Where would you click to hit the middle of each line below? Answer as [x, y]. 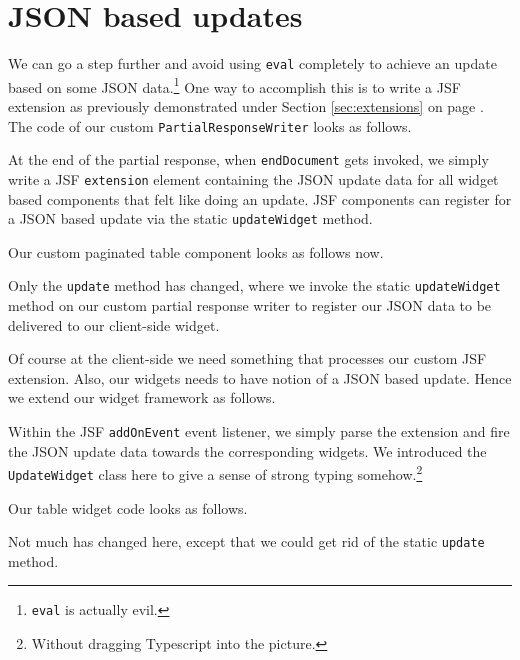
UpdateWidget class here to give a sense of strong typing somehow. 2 [215, 472]
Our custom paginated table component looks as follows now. [196, 251]
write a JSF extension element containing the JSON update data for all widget [253, 178]
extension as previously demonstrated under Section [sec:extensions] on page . [246, 106]
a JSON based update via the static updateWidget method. [190, 218]
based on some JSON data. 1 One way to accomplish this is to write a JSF [234, 85]
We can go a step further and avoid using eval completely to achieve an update [252, 63]
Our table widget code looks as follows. [128, 507]
